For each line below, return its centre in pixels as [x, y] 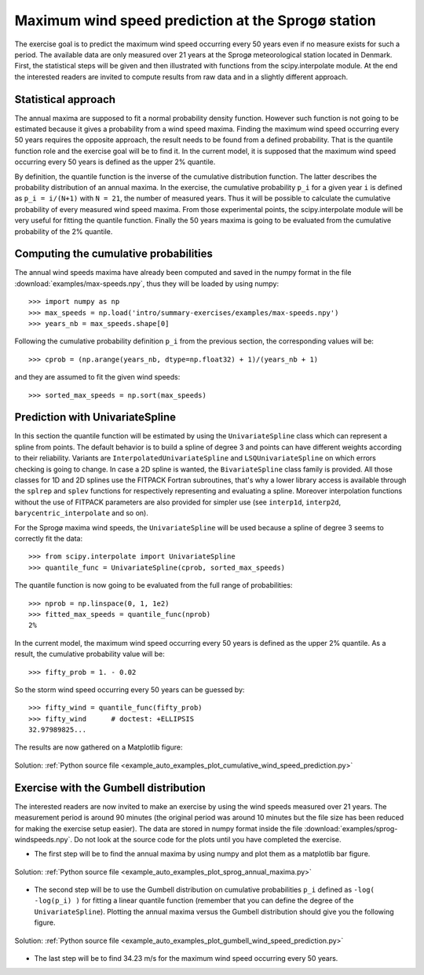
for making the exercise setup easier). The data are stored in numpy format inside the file [159, 828]
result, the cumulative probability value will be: [90, 654]
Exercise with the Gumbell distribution [110, 788]
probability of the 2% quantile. [64, 231]
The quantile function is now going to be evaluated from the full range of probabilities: [154, 585]
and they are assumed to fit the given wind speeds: [97, 377]
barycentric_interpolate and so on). [81, 513]
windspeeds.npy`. [43, 839]
